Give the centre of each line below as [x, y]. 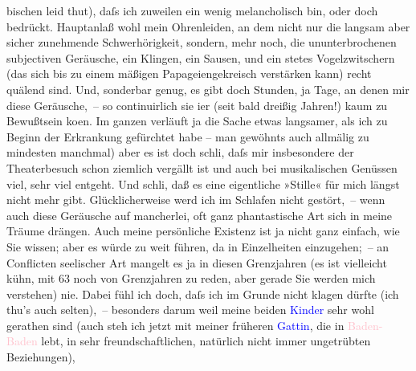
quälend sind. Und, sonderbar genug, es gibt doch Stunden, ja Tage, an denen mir [208, 89]
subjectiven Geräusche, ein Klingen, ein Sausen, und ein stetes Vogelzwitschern [201, 57]
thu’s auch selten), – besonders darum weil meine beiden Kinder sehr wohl [190, 310]
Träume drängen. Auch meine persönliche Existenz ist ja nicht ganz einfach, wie [203, 231]
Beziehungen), [41, 357]
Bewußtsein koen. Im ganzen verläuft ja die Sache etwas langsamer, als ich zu [197, 121]
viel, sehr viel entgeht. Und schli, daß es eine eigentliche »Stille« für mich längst [203, 183]
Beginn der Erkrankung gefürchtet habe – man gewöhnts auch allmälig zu [188, 136]
